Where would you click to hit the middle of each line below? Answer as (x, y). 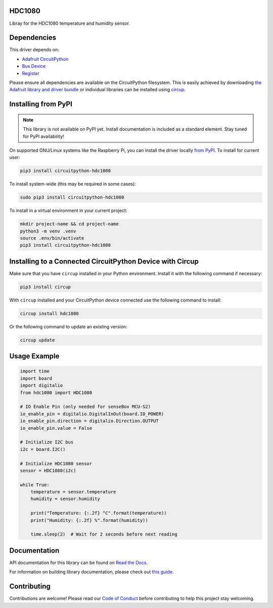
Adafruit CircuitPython (45, 59)
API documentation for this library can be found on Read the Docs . (79, 562)
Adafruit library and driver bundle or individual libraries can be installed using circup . (98, 90)
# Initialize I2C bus (47, 442)
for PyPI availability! (43, 136)
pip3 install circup (45, 287)
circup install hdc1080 (50, 313)
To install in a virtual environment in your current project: (68, 211)
